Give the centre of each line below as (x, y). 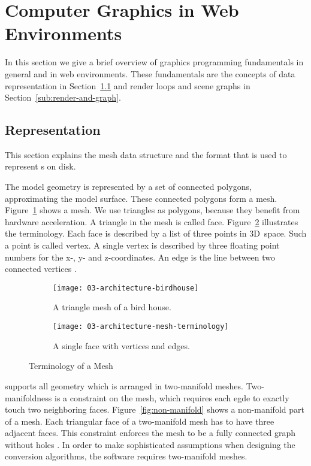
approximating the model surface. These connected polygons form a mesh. (141, 198)
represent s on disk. (40, 166)
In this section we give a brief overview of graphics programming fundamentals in (154, 62)
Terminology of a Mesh (71, 366)
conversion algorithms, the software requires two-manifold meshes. (126, 456)
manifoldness (28, 397)
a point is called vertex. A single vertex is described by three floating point (142, 245)
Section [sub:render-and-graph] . (63, 97)
